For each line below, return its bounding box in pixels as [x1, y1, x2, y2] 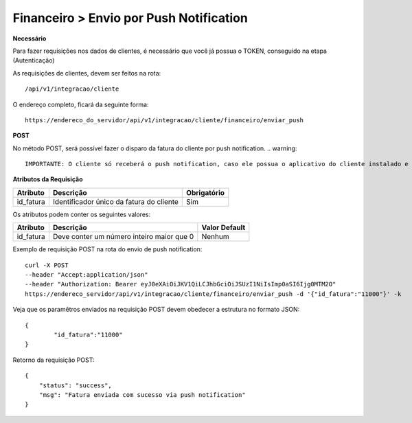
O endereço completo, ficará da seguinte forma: [12, 100, 149, 108]
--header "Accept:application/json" [25, 271, 148, 279]
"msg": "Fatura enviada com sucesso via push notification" [38, 391, 247, 398]
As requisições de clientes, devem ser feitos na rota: [12, 69, 161, 77]
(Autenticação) [12, 56, 55, 65]
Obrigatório [186, 187, 225, 197]
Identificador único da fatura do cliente [52, 196, 179, 206]
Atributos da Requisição [12, 175, 83, 183]
